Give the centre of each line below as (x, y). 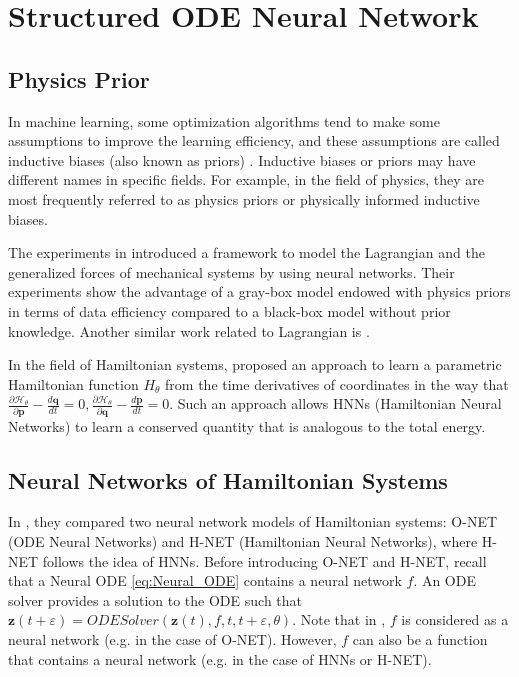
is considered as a (455, 619)
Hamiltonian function (73, 383)
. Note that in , (339, 619)
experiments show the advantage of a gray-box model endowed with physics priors (259, 291)
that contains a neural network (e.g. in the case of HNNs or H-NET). (220, 658)
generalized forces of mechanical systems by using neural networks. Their (231, 271)
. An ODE (444, 580)
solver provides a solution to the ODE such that (155, 599)
